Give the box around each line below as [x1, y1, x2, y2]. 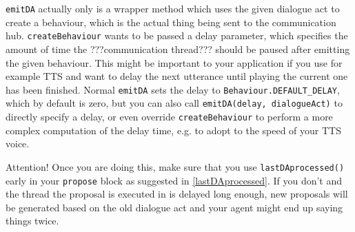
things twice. [6, 213, 59, 228]
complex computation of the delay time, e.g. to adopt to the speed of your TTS [6, 123, 341, 137]
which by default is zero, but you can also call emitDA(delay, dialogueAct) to [6, 96, 343, 110]
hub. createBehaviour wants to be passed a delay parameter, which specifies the [6, 28, 348, 43]
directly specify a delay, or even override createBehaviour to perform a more [6, 109, 333, 123]
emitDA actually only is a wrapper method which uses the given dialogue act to [6, 1, 340, 15]
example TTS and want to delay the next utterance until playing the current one [6, 69, 348, 83]
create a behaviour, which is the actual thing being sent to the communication [6, 14, 336, 29]
